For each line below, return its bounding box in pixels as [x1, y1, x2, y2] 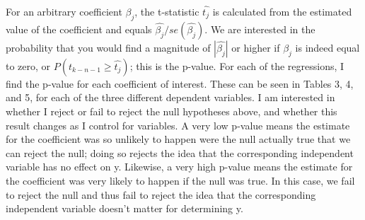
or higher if [231, 40, 280, 54]
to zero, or [6, 58, 51, 73]
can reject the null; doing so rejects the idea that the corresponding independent [6, 145, 354, 160]
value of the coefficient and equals [6, 21, 152, 36]
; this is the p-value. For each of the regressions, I [129, 58, 344, 73]
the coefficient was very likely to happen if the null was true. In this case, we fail [6, 173, 355, 187]
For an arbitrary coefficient [6, 4, 122, 18]
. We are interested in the [204, 21, 315, 36]
